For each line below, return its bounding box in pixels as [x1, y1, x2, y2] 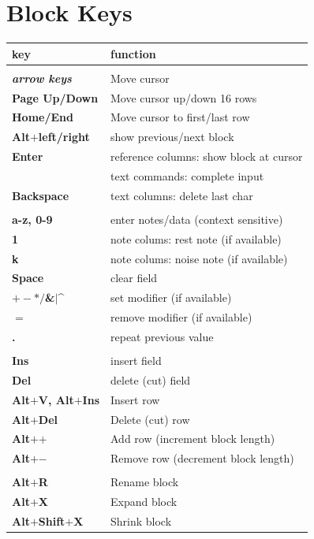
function [110, 45, 156, 61]
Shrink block [110, 513, 172, 530]
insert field [110, 352, 162, 369]
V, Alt [38, 391, 74, 407]
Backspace [12, 187, 69, 203]
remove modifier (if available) [110, 309, 252, 325]
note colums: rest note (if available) [110, 230, 282, 247]
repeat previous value [110, 328, 214, 344]
